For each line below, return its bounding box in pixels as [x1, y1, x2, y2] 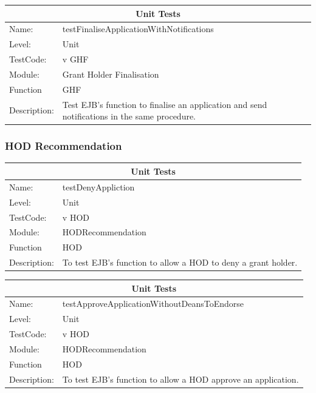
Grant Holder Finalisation [62, 67, 159, 80]
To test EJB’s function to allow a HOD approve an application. [62, 372, 299, 385]
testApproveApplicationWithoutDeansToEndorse [62, 297, 244, 310]
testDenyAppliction [62, 180, 135, 193]
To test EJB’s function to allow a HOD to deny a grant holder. [62, 256, 298, 269]
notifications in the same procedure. [62, 110, 196, 123]
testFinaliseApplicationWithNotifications [62, 22, 214, 35]
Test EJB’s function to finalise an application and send [62, 98, 267, 110]
